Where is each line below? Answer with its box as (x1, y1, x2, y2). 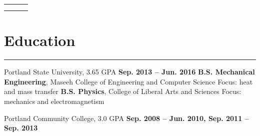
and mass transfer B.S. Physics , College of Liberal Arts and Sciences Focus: (4, 86, 241, 96)
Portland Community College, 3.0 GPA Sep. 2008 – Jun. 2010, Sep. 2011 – (4, 112, 249, 123)
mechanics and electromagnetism (4, 95, 104, 106)
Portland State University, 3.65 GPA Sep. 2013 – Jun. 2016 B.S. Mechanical (4, 66, 255, 77)
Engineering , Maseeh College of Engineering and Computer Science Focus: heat (4, 76, 253, 86)
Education (4, 30, 75, 50)
